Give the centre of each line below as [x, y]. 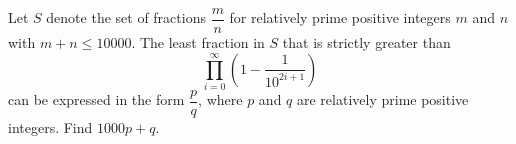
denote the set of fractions [126, 17]
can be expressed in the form [96, 99]
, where [220, 99]
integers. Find [50, 127]
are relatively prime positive [383, 99]
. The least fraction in [198, 42]
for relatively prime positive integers [340, 17]
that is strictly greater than [366, 42]
